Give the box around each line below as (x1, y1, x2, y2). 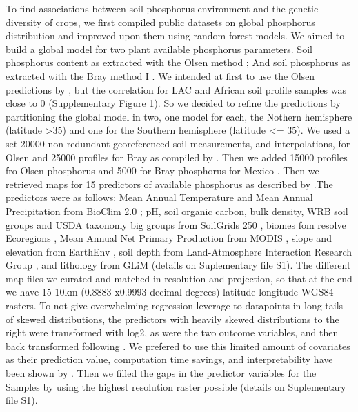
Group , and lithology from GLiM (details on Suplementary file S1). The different (6, 258, 351, 272)
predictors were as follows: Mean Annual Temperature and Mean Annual (6, 190, 313, 205)
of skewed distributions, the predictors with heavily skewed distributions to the (6, 311, 339, 326)
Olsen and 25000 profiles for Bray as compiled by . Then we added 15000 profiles (6, 150, 348, 164)
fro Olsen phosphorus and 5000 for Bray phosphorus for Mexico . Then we (6, 163, 319, 178)
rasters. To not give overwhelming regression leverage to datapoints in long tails (6, 298, 344, 313)
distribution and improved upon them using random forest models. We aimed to (6, 28, 345, 43)
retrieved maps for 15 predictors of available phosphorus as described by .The (6, 176, 333, 191)
